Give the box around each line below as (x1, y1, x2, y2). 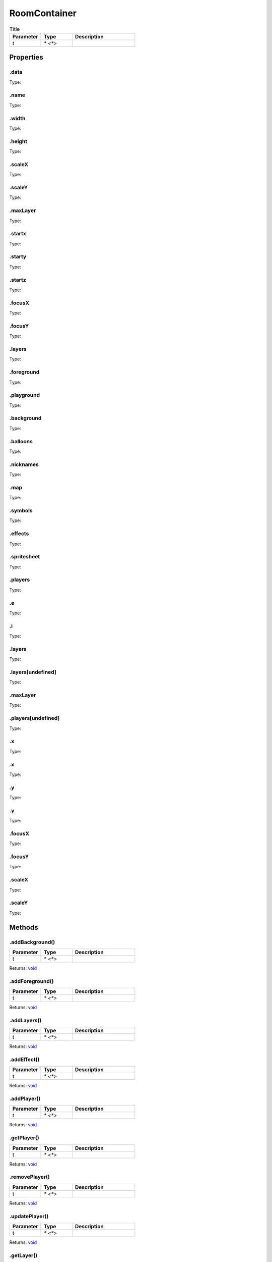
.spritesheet (9, 553, 40, 560)
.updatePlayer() (9, 1213, 49, 1220)
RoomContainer (9, 8, 77, 19)
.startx (9, 230, 26, 237)
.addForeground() (9, 977, 54, 984)
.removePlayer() (9, 1174, 50, 1181)
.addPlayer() (9, 1095, 41, 1102)
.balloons (9, 438, 33, 445)
